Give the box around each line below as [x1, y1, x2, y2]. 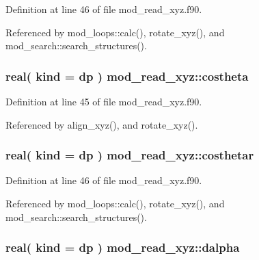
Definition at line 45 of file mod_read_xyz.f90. [5, 94, 202, 108]
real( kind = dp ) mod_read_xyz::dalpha [5, 239, 240, 256]
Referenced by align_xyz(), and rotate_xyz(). [5, 117, 198, 131]
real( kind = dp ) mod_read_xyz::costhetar [5, 146, 254, 164]
